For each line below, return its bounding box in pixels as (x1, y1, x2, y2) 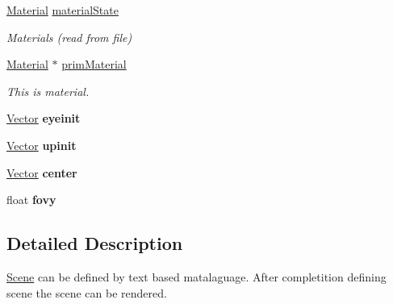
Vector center (6, 164, 77, 181)
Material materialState (6, 2, 119, 18)
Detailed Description (6, 231, 183, 256)
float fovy (6, 191, 56, 208)
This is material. (6, 82, 90, 99)
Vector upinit (6, 136, 77, 153)
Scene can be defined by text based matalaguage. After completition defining (6, 268, 387, 285)
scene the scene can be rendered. (6, 284, 167, 301)
